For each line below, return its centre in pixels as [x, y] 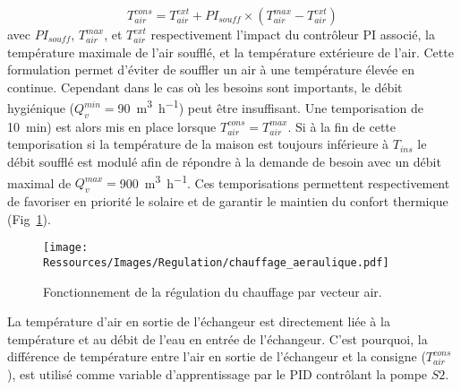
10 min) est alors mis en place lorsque [112, 126]
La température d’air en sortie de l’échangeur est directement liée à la [199, 321]
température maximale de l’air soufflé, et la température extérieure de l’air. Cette [230, 52]
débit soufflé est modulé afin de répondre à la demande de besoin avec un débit [224, 162]
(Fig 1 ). [29, 218]
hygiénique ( [41, 108]
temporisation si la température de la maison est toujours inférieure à [198, 144]
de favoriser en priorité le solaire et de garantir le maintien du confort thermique [228, 201]
